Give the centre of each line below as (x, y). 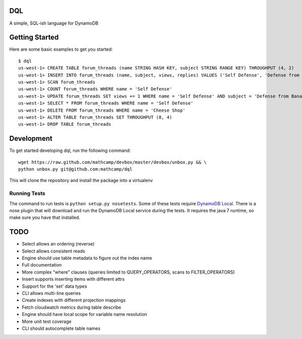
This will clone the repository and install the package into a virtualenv (81, 181)
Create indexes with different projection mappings (74, 300)
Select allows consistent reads (54, 251)
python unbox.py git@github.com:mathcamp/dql (75, 169)
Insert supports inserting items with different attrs (73, 279)
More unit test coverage (47, 321)
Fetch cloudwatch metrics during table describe (71, 307)
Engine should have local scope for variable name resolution (85, 314)
